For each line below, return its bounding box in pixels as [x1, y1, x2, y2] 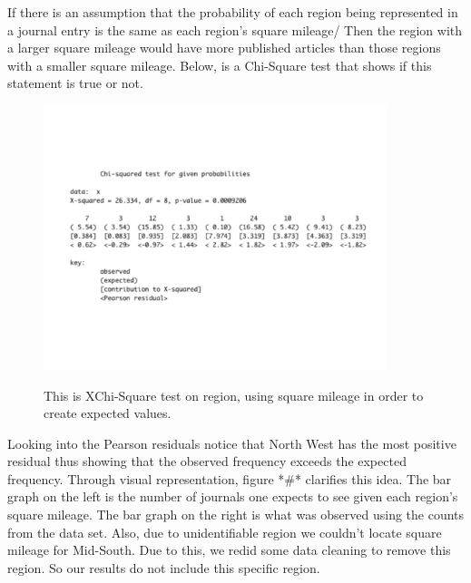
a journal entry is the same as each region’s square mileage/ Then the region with [7, 20, 463, 39]
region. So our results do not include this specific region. [7, 558, 320, 577]
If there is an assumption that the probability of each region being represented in [7, 3, 458, 21]
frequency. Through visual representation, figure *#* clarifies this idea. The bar [7, 469, 452, 488]
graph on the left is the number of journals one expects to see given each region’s [7, 487, 458, 506]
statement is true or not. [7, 73, 143, 92]
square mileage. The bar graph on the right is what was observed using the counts [7, 505, 465, 524]
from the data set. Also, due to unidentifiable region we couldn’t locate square [7, 522, 442, 541]
